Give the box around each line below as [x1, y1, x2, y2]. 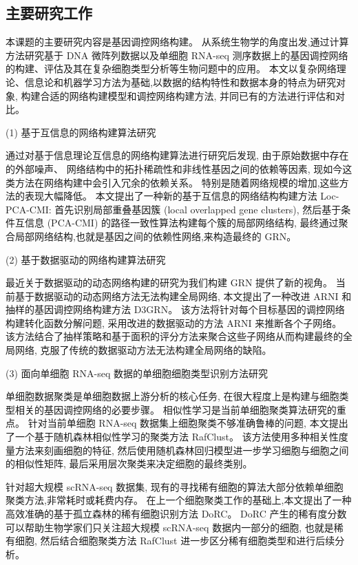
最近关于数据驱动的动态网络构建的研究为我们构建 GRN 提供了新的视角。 [6, 275, 333, 290]
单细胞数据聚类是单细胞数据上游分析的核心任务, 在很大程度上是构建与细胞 [6, 389, 339, 403]
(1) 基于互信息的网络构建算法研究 [6, 125, 156, 139]
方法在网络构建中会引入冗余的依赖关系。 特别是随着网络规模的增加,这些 [14, 175, 339, 189]
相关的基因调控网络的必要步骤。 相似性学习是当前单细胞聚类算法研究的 [14, 402, 337, 416]
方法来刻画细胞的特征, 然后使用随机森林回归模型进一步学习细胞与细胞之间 [14, 443, 349, 457]
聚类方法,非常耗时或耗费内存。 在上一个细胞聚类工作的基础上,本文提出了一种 [6, 493, 352, 507]
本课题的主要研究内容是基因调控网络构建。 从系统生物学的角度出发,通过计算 [6, 34, 349, 49]
